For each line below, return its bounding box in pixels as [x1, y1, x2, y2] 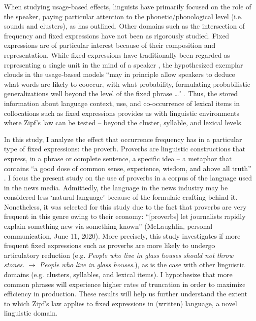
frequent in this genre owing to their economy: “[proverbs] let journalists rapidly [4, 211, 246, 221]
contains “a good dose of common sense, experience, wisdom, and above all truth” [4, 163, 252, 173]
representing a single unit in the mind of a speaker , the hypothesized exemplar [4, 59, 243, 70]
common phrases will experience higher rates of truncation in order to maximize [4, 279, 246, 289]
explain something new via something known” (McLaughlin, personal [4, 221, 213, 231]
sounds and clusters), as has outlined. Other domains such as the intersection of [4, 21, 245, 31]
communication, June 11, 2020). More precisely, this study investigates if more [4, 230, 241, 241]
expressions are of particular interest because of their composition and [4, 40, 216, 50]
